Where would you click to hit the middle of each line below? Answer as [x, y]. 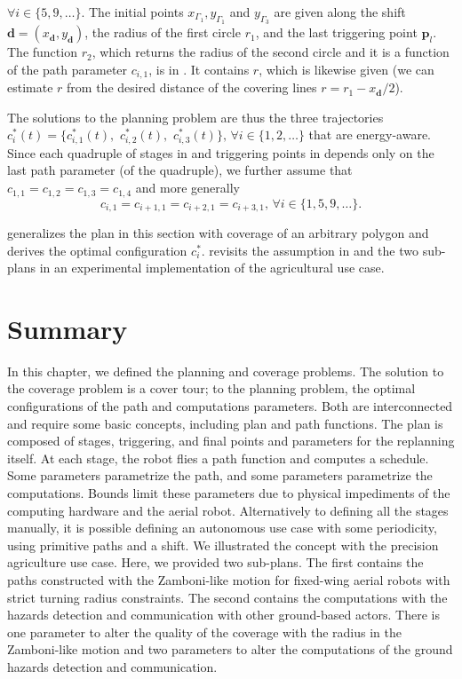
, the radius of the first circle [163, 32]
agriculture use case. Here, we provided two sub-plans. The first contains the [215, 562]
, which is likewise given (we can [346, 69]
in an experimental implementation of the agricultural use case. [212, 268]
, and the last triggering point [336, 32]
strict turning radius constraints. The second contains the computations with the [227, 597]
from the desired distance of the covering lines [192, 87]
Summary [68, 328]
